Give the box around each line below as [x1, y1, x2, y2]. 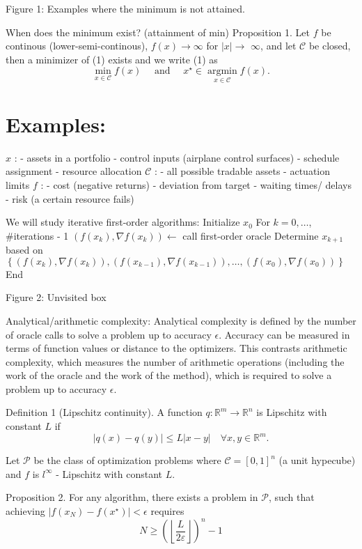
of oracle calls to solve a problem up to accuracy [6, 327, 212, 341]
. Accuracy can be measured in [219, 327, 350, 341]
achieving [6, 503, 45, 518]
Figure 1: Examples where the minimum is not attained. [6, 1, 246, 15]
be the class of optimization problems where [33, 453, 221, 467]
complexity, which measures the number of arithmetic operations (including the [6, 354, 345, 369]
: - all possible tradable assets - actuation [154, 164, 331, 178]
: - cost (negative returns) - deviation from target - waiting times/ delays [40, 177, 352, 192]
